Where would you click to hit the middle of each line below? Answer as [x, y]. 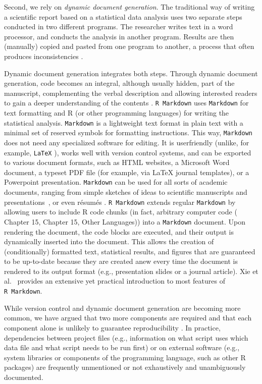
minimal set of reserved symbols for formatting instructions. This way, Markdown [128, 132]
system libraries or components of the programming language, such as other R [125, 357]
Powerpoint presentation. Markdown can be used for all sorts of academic [116, 182]
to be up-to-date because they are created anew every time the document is [121, 261]
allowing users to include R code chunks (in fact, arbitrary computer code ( [121, 212]
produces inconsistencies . [44, 56]
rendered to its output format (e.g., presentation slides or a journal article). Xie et [131, 271]
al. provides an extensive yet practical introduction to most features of [115, 281]
